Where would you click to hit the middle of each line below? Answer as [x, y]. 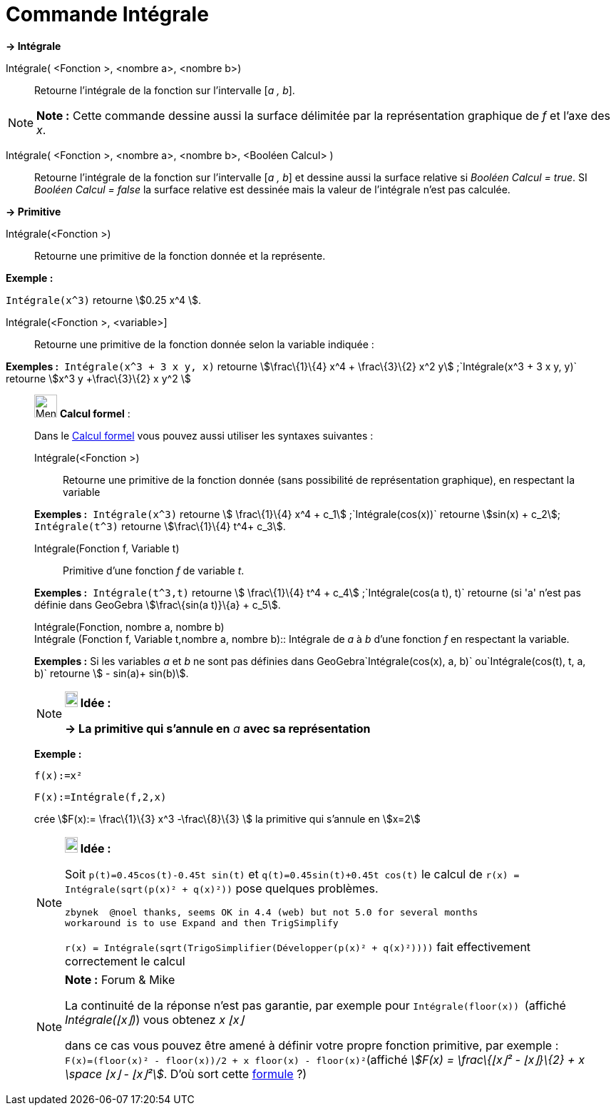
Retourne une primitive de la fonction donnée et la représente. [180, 255]
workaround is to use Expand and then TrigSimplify [202, 923]
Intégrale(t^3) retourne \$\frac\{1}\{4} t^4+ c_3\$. [160, 526]
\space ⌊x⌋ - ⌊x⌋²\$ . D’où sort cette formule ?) [186, 1074]
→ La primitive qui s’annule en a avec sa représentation [218, 728]
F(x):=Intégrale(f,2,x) [101, 797]
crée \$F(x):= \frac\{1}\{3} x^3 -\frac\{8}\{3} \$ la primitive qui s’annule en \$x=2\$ [227, 818]
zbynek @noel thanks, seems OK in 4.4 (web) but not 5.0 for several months [272, 912]
